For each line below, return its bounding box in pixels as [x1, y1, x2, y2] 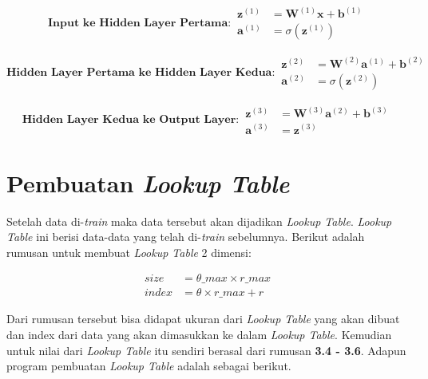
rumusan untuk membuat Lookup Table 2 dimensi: [6, 243, 252, 260]
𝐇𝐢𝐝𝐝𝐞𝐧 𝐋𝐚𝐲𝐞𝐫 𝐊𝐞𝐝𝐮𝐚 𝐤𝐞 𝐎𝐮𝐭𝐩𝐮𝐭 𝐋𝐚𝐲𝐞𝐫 [22, 113, 236, 125]
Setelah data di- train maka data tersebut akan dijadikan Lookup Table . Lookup [6, 212, 392, 229]
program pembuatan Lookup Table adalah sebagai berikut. [6, 357, 291, 374]
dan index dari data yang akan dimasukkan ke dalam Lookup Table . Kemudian [6, 326, 392, 343]
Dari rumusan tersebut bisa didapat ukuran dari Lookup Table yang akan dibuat [6, 310, 400, 327]
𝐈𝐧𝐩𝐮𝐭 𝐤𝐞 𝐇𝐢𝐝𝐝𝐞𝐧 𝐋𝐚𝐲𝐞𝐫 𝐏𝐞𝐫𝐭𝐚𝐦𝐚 [47, 17, 228, 29]
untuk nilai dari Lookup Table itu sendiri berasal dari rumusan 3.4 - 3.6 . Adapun [6, 341, 406, 358]
